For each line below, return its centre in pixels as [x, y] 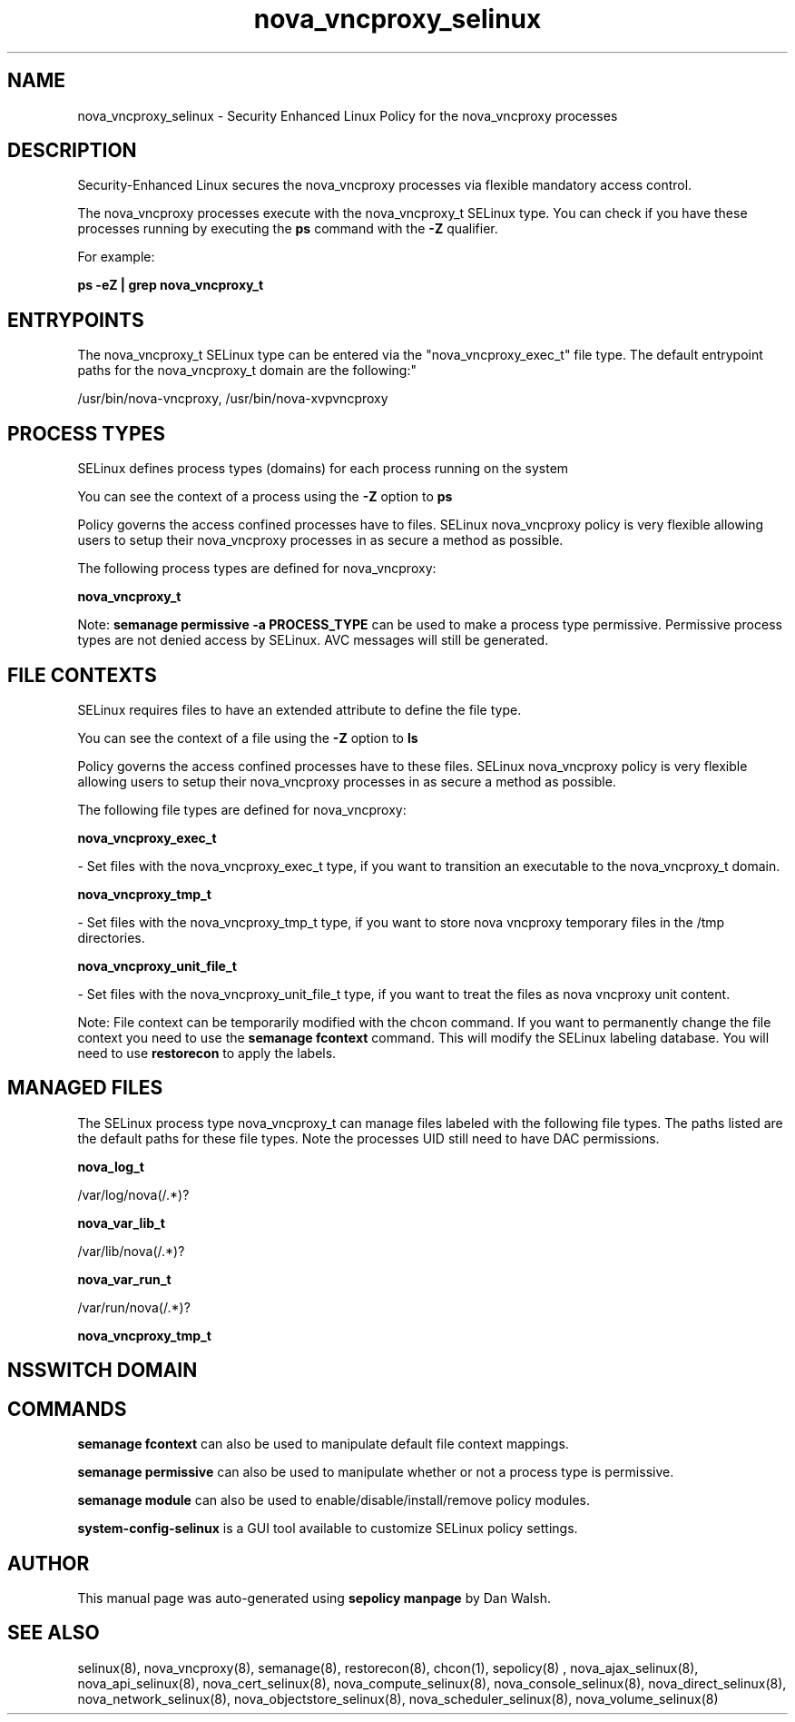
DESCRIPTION [72, 151]
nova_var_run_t [124, 1279]
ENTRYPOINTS [76, 320]
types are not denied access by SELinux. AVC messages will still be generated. [313, 640]
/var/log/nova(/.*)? [133, 1194]
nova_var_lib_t [121, 1222]
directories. [111, 937]
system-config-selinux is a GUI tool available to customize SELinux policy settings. [328, 1529]
